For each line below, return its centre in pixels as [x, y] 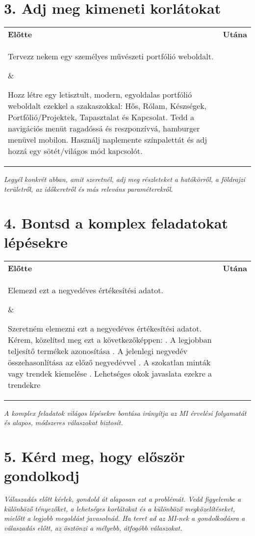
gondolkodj [42, 475]
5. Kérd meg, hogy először [94, 456]
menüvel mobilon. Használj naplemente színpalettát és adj [108, 140]
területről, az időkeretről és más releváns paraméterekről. [89, 189]
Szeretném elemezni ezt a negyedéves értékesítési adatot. [105, 328]
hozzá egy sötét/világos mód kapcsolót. [75, 151]
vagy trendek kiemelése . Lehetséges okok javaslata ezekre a [110, 373]
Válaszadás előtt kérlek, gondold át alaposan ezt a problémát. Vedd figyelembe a [123, 499]
